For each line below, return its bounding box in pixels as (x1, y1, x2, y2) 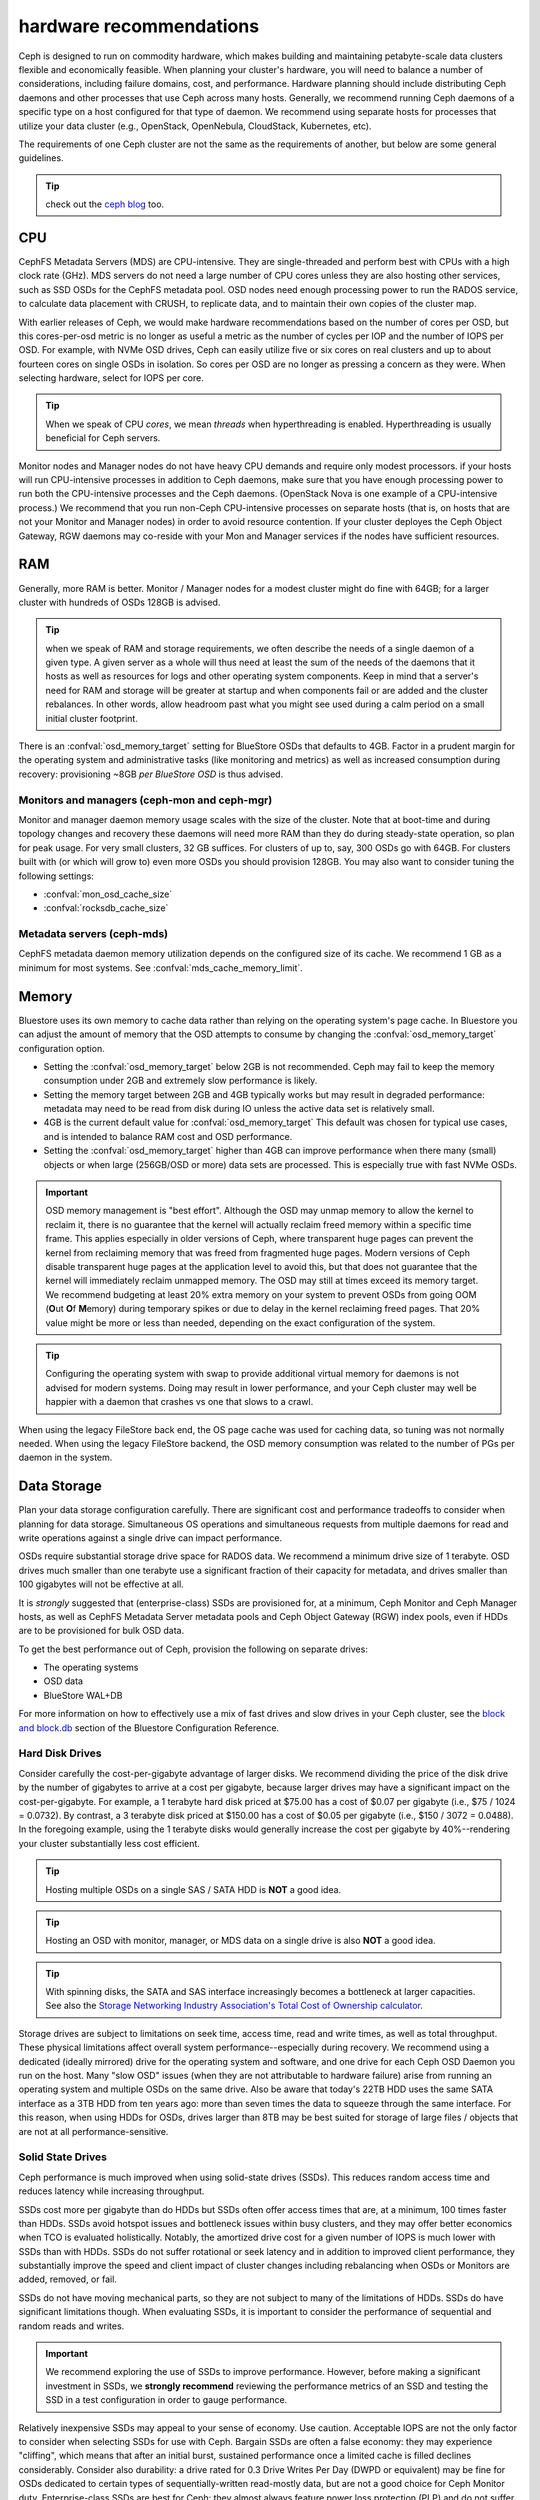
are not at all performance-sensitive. (18, 2125, 169, 2137)
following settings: (18, 870, 95, 882)
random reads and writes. (18, 2320, 125, 2332)
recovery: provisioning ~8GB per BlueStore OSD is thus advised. (18, 768, 284, 780)
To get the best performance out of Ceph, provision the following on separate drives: (18, 1643, 369, 1655)
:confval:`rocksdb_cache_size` (43, 902, 169, 914)
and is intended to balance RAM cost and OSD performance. (43, 1130, 293, 1142)
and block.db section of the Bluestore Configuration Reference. (18, 1721, 280, 1734)
